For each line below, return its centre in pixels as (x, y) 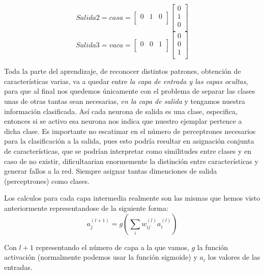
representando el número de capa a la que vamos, (112, 247)
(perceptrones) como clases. (47, 181)
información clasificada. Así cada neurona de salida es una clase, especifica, (121, 111)
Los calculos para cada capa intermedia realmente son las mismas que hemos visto (132, 198)
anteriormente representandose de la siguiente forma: (86, 208)
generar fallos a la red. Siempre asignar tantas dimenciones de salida (111, 171)
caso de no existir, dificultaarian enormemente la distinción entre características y (131, 161)
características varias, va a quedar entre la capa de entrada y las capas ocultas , (126, 81)
